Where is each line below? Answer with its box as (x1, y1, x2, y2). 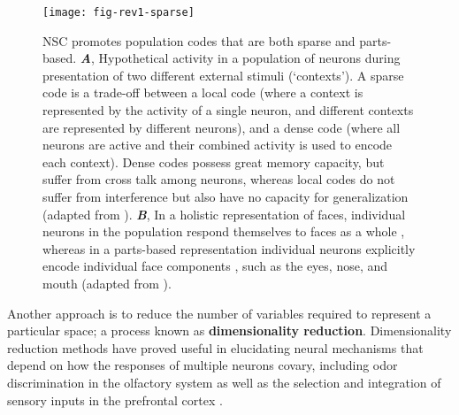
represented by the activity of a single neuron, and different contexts (42, 101, 414, 119)
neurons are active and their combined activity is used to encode (42, 135, 393, 154)
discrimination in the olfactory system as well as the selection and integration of (7, 373, 441, 391)
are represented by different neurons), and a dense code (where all (42, 118, 401, 136)
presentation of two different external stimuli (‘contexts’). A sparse (42, 65, 404, 84)
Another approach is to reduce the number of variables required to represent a (7, 304, 432, 322)
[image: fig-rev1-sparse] (42, 6, 195, 19)
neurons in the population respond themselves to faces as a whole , (42, 222, 405, 241)
